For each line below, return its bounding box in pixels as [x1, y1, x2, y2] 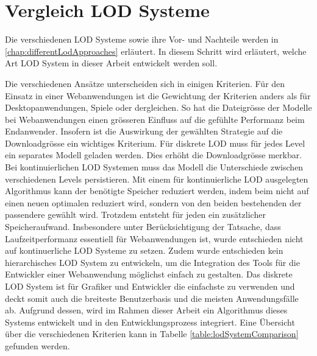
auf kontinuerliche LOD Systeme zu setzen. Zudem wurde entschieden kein [5, 244, 283, 257]
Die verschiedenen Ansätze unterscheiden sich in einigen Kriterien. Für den [5, 77, 285, 89]
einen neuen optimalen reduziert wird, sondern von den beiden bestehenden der [5, 196, 302, 209]
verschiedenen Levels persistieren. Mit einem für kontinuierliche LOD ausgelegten [5, 172, 308, 185]
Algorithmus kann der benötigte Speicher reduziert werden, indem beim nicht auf [5, 184, 309, 197]
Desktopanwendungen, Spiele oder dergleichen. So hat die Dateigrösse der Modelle [5, 101, 312, 114]
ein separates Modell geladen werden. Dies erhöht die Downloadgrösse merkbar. [5, 148, 302, 161]
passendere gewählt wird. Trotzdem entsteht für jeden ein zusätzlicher [5, 208, 266, 221]
